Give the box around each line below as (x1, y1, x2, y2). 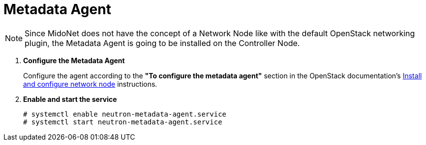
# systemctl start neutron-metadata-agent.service (23, 118, 222, 126)
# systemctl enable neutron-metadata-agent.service (23, 110, 227, 118)
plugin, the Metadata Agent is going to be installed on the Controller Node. (25, 38, 300, 48)
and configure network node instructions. (23, 79, 157, 88)
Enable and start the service (23, 95, 117, 103)
